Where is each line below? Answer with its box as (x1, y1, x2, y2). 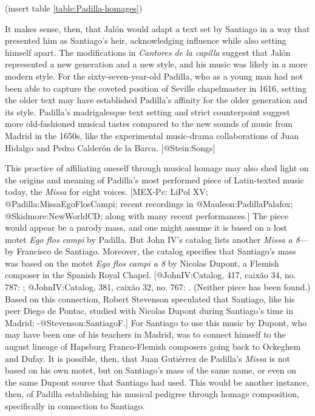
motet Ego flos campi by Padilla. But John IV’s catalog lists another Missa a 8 (5, 233, 300, 245)
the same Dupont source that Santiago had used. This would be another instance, (5, 375, 309, 388)
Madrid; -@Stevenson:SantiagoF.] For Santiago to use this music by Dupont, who (5, 316, 307, 329)
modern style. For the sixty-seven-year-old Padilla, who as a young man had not (5, 69, 303, 82)
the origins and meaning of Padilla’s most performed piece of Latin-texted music (5, 173, 304, 186)
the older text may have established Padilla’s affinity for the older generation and (5, 94, 308, 106)
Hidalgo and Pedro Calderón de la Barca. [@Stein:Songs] (5, 141, 215, 154)
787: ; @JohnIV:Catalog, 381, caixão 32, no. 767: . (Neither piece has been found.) (5, 281, 311, 293)
